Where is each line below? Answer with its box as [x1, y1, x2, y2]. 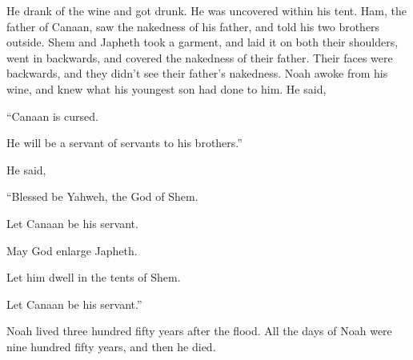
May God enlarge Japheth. [6, 242, 138, 258]
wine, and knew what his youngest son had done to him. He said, [6, 80, 327, 97]
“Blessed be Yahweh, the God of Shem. [6, 188, 198, 205]
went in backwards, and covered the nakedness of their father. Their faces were [6, 49, 393, 66]
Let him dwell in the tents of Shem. [6, 269, 181, 286]
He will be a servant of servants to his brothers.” [6, 134, 243, 151]
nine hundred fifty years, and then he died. [6, 338, 216, 354]
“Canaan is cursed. [6, 107, 98, 124]
